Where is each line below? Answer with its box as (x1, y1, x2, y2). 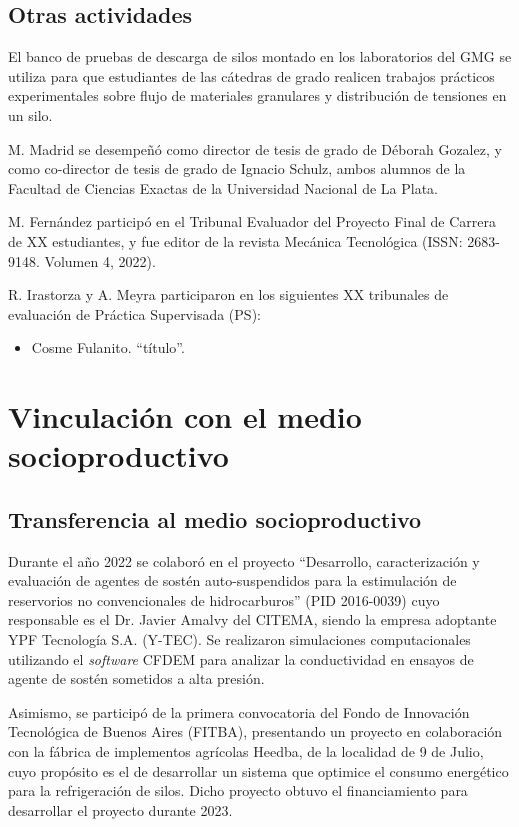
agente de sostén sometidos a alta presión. (8, 668, 265, 689)
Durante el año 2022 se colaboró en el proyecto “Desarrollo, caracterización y (8, 550, 480, 571)
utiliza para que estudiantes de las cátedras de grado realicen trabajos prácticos (8, 65, 495, 86)
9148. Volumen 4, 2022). (8, 250, 156, 271)
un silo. (8, 104, 53, 125)
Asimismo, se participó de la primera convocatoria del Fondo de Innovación (8, 701, 470, 722)
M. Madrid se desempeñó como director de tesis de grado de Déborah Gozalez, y (8, 138, 502, 159)
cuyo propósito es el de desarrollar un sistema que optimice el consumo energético (8, 760, 509, 781)
